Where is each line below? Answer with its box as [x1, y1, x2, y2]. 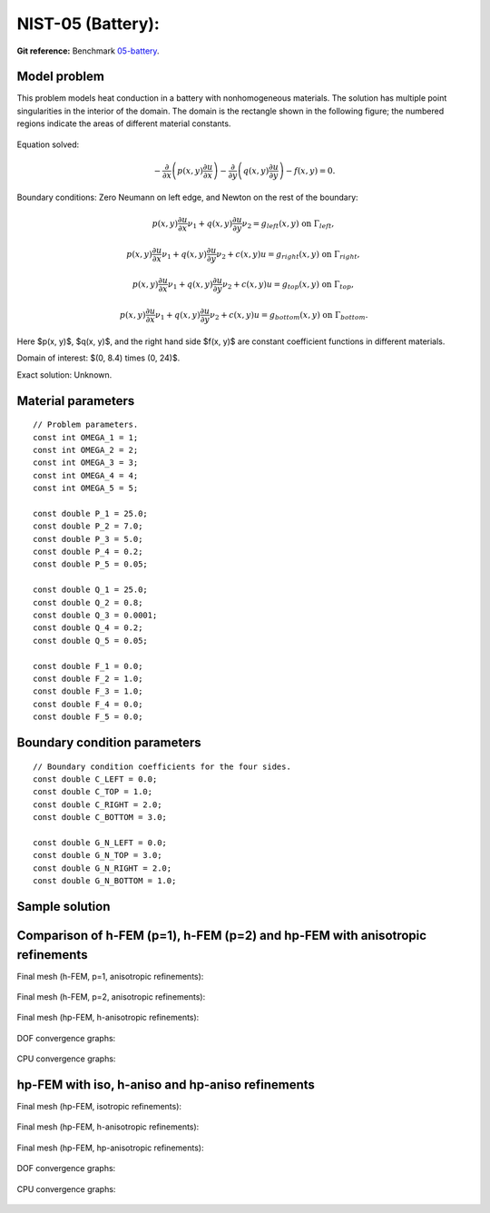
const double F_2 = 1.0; [33, 673, 143, 684]
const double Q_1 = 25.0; [33, 585, 149, 595]
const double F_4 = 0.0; [33, 699, 143, 709]
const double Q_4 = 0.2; [33, 623, 143, 633]
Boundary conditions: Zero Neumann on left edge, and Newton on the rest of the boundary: [16, 192, 358, 202]
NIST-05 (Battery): [16, 14, 161, 34]
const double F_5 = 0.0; [33, 712, 143, 722]
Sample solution [16, 899, 111, 914]
